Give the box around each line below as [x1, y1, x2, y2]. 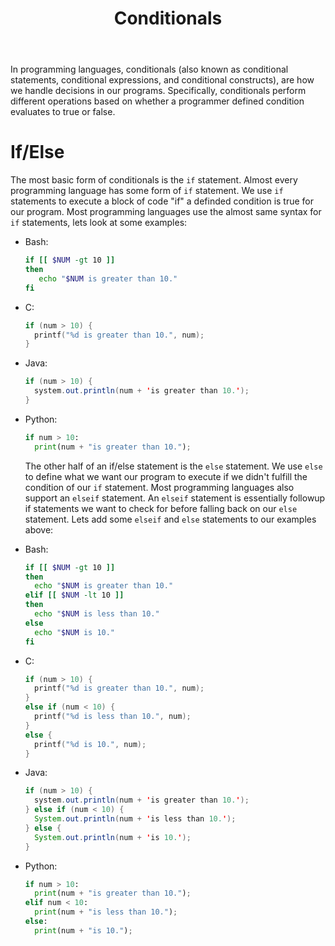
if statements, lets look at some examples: [10, 217, 188, 229]
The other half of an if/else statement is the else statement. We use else [24, 460, 323, 472]
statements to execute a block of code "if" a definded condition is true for [10, 195, 315, 207]
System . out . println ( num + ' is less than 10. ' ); [34, 814, 237, 824]
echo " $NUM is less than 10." [34, 609, 160, 619]
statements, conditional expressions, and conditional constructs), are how [10, 74, 315, 86]
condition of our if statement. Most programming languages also [24, 481, 295, 493]
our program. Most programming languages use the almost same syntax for [10, 206, 322, 218]
